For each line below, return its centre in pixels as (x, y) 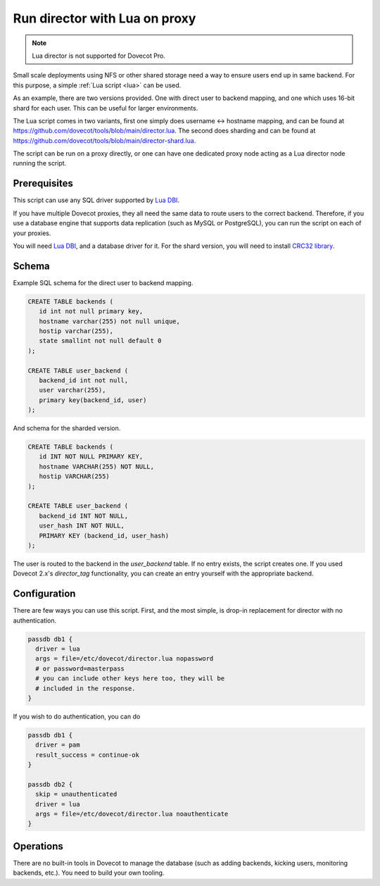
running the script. (40, 163)
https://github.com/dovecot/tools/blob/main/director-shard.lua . (104, 140)
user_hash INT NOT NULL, (82, 526)
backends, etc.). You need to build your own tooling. (89, 873)
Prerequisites (43, 183)
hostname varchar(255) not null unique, (110, 321)
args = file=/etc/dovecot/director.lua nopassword (125, 659)
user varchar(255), (72, 390)
